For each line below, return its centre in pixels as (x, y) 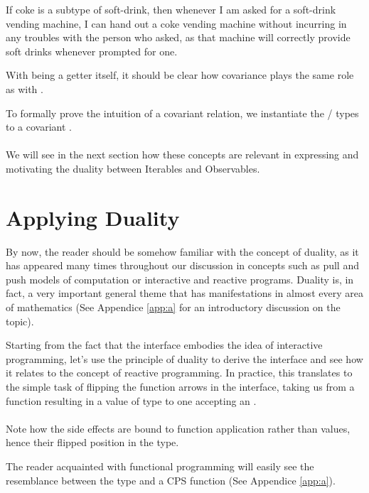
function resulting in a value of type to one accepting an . (131, 400)
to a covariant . (39, 127)
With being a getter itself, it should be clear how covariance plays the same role (180, 75)
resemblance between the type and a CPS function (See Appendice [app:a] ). (171, 480)
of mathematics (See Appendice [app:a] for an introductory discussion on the (173, 307)
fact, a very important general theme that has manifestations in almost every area (184, 293)
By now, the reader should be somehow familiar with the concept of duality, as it (182, 251)
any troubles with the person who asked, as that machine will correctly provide (178, 37)
